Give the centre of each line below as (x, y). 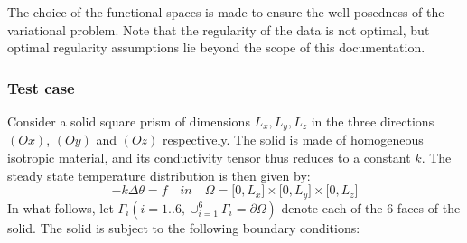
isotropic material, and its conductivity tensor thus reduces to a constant (209, 158)
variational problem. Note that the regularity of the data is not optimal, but (219, 29)
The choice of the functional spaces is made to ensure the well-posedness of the (226, 12)
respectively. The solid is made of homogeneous (293, 140)
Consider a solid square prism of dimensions (129, 121)
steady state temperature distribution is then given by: (159, 175)
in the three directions (373, 121)
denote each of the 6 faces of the (371, 207)
